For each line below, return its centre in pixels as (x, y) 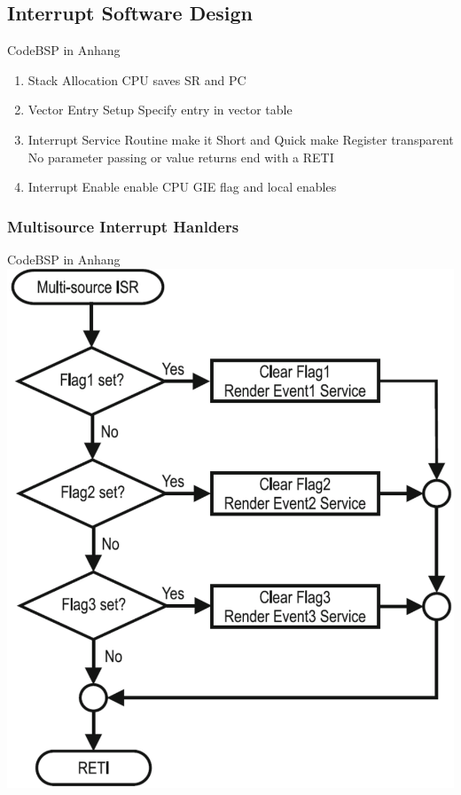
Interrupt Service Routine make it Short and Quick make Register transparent (241, 139)
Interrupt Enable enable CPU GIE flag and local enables (182, 187)
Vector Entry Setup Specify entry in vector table (160, 110)
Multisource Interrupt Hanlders (123, 226)
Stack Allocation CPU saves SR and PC (137, 79)
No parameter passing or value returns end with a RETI (181, 157)
